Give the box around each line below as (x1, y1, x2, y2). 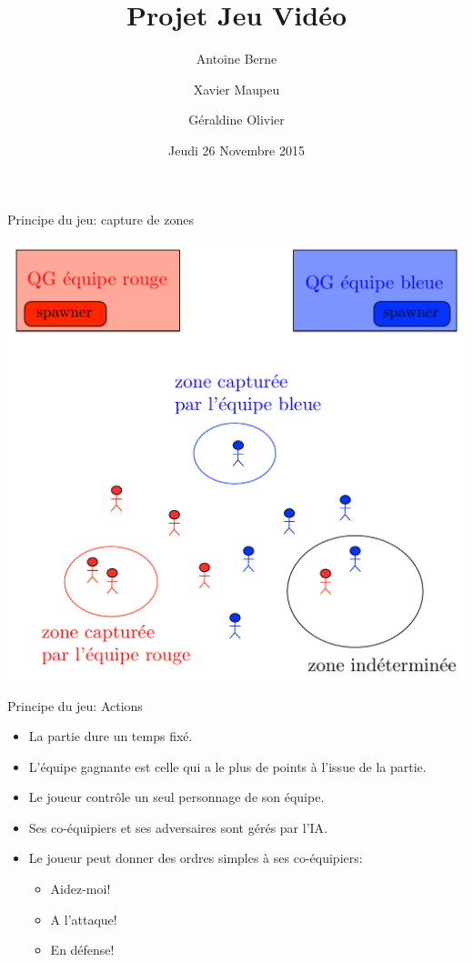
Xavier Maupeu (193, 79, 280, 98)
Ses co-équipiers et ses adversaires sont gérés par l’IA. (28, 817, 327, 837)
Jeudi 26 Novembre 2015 (168, 140, 305, 159)
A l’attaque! (50, 909, 117, 928)
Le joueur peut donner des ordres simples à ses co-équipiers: (28, 848, 363, 867)
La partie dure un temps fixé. (28, 727, 193, 746)
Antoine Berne (196, 49, 277, 68)
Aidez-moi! (50, 879, 111, 898)
